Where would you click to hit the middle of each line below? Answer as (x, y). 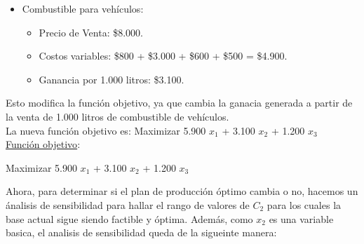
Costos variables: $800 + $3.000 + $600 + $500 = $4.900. (163, 56)
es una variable (301, 218)
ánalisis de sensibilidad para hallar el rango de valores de (128, 204)
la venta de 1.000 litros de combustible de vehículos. (117, 116)
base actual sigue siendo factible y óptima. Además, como (129, 218)
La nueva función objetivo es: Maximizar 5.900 (106, 130)
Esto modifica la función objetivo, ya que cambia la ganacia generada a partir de (179, 103)
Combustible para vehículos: (83, 8)
